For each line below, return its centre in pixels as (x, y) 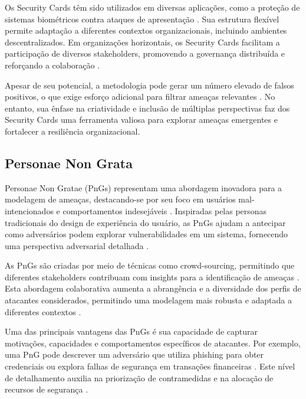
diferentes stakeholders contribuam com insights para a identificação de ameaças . (152, 277)
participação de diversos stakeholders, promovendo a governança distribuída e (145, 53)
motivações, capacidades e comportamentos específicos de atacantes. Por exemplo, (153, 343)
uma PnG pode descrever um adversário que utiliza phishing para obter (134, 354)
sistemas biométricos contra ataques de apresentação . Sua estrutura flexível (142, 19)
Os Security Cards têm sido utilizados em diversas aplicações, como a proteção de (152, 7)
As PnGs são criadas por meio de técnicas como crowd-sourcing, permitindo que (150, 265)
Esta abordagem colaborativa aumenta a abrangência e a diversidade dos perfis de (153, 288)
